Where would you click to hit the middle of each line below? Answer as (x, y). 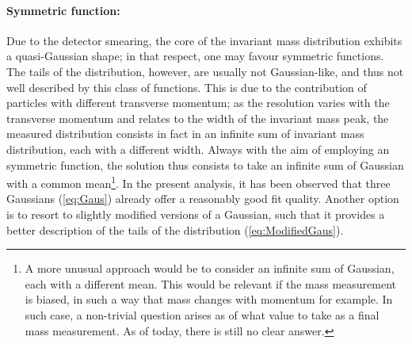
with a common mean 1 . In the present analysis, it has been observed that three (198, 182)
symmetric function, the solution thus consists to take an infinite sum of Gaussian (205, 164)
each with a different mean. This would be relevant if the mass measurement (210, 283)
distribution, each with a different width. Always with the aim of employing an (198, 149)
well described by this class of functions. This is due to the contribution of (187, 87)
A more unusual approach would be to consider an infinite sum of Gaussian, (210, 268)
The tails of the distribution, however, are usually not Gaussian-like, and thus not (205, 71)
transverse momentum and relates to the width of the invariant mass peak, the (198, 118)
